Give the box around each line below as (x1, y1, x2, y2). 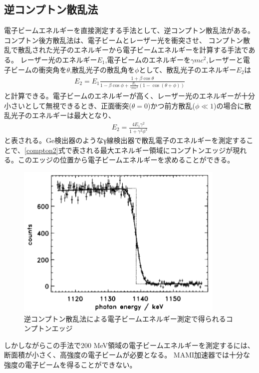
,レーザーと (206, 54, 243, 64)
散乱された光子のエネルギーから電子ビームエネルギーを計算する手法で (17, 44, 249, 55)
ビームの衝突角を (10, 64, 67, 74)
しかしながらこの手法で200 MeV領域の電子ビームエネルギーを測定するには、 (4, 339, 255, 350)
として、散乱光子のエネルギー (139, 64, 237, 74)
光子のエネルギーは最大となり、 (10, 110, 116, 120)
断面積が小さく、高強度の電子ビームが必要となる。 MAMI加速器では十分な (4, 349, 251, 360)
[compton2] (24, 144, 58, 155)
